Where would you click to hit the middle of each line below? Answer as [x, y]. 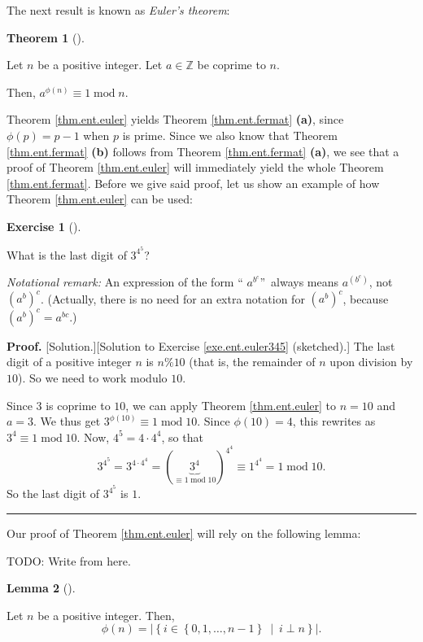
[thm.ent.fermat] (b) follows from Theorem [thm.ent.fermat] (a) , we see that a [203, 151]
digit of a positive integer [69, 362]
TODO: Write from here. [69, 560]
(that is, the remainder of [252, 362]
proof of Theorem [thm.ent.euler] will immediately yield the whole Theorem [195, 167]
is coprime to [78, 405]
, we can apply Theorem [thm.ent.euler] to [231, 405]
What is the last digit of [67, 254]
